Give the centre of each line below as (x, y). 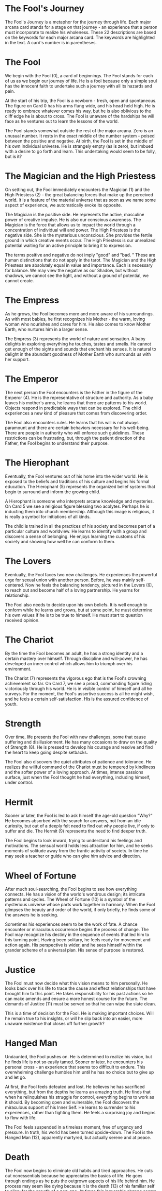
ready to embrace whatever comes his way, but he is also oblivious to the (78, 111)
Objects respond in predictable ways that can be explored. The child (73, 408)
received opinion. (22, 620)
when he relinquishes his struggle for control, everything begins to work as (80, 1097)
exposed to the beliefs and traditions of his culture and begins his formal (77, 481)
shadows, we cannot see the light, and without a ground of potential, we (77, 276)
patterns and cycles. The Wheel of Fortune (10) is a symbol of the (70, 899)
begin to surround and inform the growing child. (53, 492)
